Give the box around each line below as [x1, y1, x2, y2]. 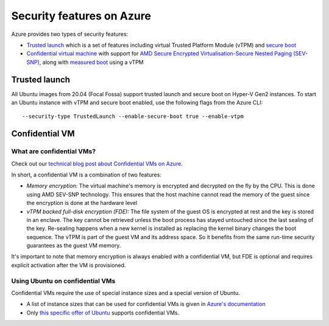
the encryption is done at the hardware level [26, 199, 137, 207]
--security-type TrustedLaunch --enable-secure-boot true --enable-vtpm [22, 113, 244, 120]
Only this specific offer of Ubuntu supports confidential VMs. [26, 309, 180, 316]
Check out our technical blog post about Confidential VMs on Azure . [11, 160, 183, 167]
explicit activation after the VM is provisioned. [11, 262, 126, 269]
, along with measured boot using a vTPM [39, 58, 144, 66]
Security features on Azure [11, 9, 152, 23]
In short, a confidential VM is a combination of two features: [11, 171, 161, 178]
